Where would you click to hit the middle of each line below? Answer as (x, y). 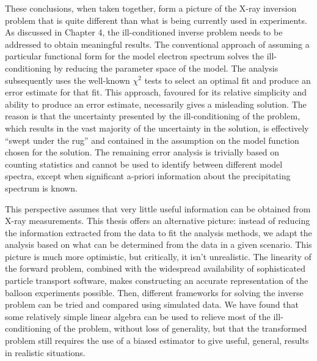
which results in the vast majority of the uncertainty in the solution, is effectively (157, 128)
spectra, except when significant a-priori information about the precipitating (148, 176)
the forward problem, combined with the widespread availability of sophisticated (155, 268)
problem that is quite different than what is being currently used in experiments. (156, 20)
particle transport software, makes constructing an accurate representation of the (157, 281)
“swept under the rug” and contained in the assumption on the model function (152, 140)
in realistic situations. (45, 352)
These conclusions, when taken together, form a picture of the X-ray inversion (151, 8)
